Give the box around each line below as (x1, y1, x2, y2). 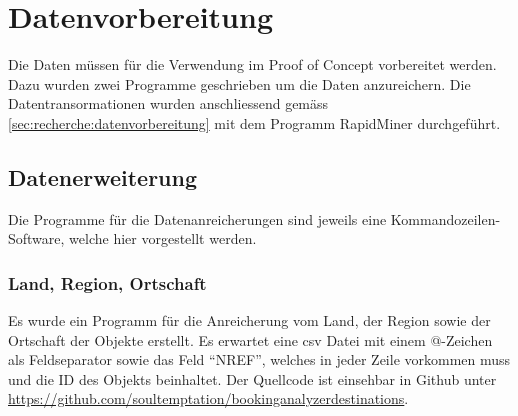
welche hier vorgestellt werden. (69, 228, 257, 249)
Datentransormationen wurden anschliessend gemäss (8, 93, 329, 114)
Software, (8, 228, 65, 249)
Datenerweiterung (8, 161, 198, 192)
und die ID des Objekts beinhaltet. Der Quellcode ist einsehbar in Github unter (8, 368, 497, 389)
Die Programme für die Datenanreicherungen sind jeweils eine (8, 208, 387, 229)
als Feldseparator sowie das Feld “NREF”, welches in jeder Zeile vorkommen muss (8, 349, 511, 370)
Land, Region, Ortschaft (8, 270, 207, 295)
